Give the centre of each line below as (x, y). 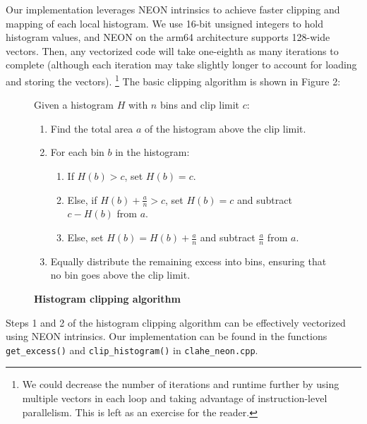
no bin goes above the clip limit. (120, 275)
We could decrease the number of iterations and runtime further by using (181, 384)
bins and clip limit (200, 105)
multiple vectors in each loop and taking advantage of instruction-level (175, 398)
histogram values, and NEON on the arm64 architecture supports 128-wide (168, 37)
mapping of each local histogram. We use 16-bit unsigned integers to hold (164, 23)
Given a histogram (74, 105)
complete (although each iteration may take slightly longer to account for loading (181, 65)
